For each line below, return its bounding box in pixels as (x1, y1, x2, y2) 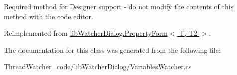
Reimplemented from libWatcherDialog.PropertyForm (4, 28, 168, 38)
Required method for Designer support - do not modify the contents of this (4, 1, 234, 11)
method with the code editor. (4, 11, 93, 21)
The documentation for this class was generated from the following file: (4, 44, 221, 55)
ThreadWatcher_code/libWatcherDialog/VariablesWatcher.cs (4, 61, 192, 72)
